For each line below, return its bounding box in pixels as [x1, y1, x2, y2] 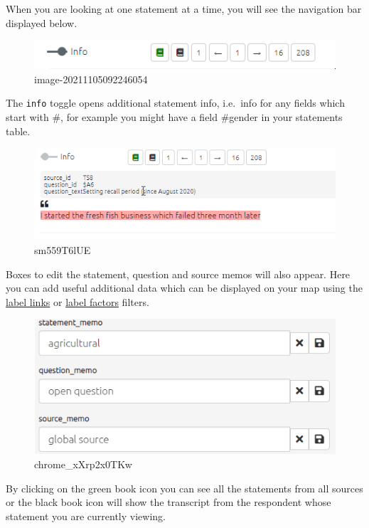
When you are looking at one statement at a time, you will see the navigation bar [6, 1, 362, 16]
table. [6, 123, 31, 138]
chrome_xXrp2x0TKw [34, 456, 132, 471]
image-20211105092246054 [34, 71, 148, 86]
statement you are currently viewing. [6, 508, 166, 523]
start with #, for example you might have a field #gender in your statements [6, 110, 343, 124]
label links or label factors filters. [6, 294, 149, 309]
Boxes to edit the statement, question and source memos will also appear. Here [6, 266, 351, 281]
